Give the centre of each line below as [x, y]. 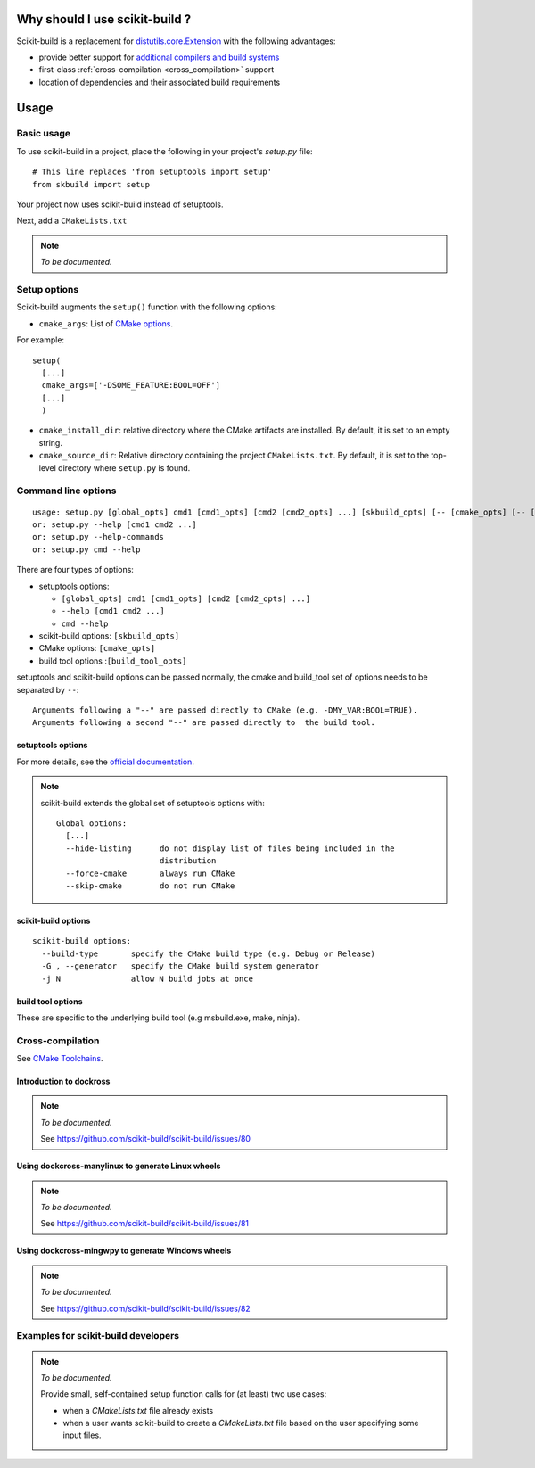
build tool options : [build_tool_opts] [113, 661]
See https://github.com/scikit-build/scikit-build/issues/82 [146, 1308]
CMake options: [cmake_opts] [97, 648]
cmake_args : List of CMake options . [106, 323]
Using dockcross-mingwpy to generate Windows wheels [124, 1251]
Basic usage [44, 134]
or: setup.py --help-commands [99, 537]
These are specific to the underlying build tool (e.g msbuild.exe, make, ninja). [158, 1018]
